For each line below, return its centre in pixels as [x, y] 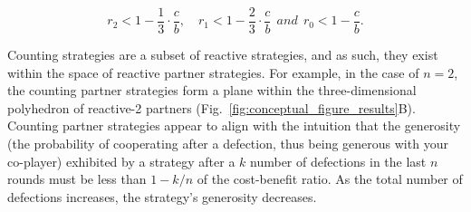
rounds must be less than [77, 179]
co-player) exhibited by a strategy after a [121, 161]
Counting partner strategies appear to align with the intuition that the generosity [234, 125]
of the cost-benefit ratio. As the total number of [330, 179]
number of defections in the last [338, 161]
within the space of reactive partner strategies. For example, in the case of [213, 72]
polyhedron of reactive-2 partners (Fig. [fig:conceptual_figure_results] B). [211, 107]
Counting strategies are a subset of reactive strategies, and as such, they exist [223, 55]
